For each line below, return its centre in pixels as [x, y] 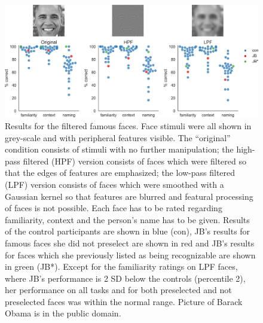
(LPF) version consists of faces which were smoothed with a [114, 184]
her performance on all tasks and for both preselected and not [118, 290]
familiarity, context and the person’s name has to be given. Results [127, 219]
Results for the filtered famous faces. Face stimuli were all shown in [128, 125]
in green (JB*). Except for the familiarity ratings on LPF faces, [121, 266]
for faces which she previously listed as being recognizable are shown [130, 255]
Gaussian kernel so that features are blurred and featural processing [129, 196]
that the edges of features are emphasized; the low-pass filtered [120, 173]
